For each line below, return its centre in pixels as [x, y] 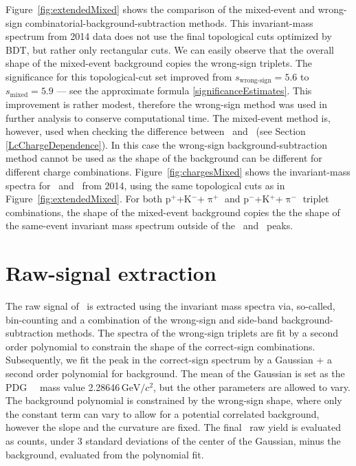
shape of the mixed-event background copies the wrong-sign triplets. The [159, 63]
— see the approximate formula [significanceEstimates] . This [184, 91]
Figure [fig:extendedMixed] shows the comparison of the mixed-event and [160, 9]
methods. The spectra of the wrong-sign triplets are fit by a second [198, 333]
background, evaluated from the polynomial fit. [105, 454]
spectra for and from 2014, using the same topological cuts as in [145, 185]
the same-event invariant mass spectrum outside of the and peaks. [149, 225]
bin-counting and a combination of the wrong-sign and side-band [142, 319]
